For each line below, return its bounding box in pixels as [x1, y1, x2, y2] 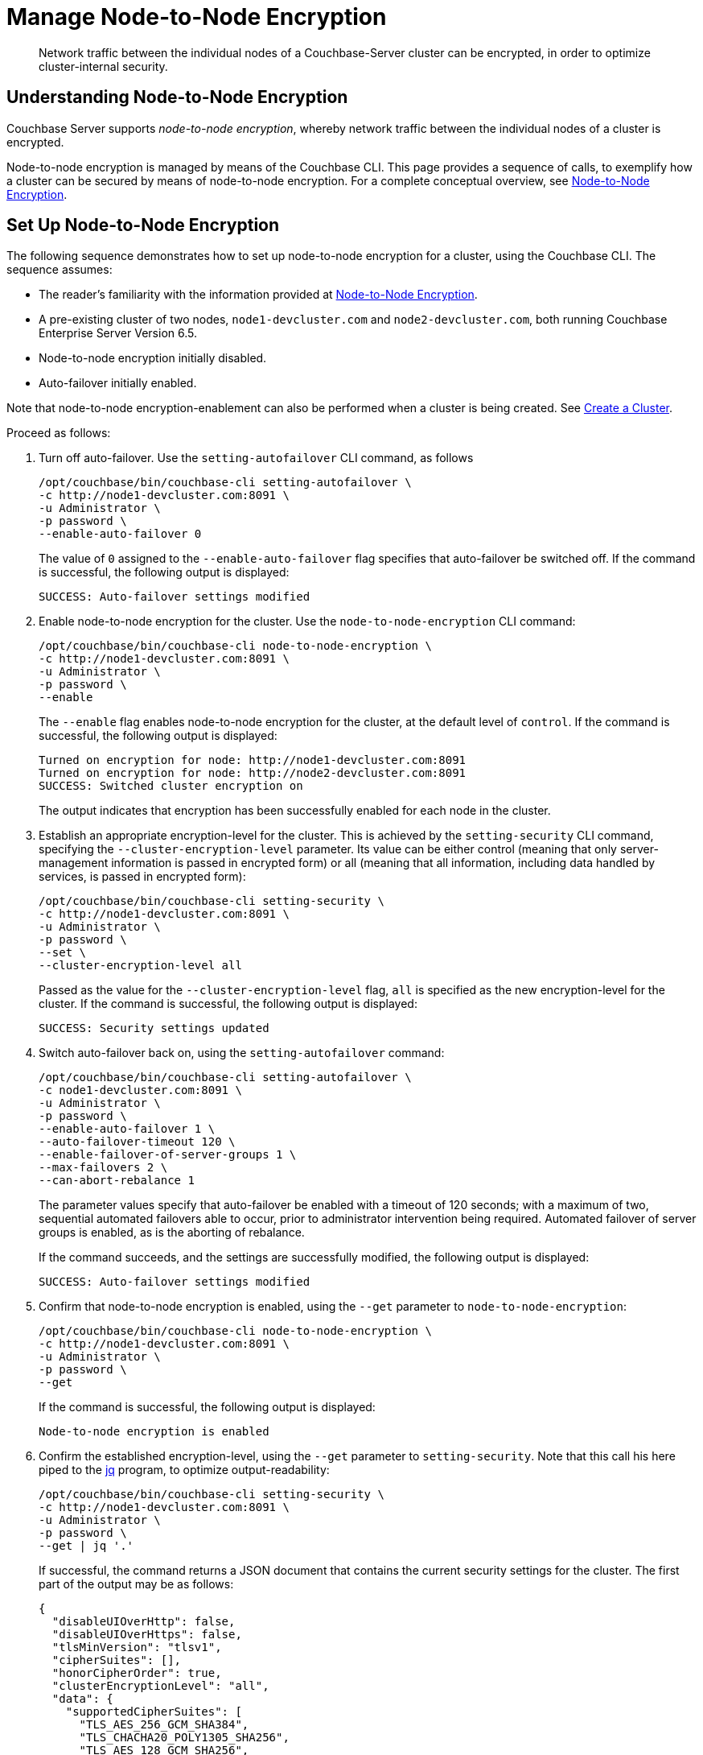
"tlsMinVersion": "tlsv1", [51, 1641, 222, 1654]
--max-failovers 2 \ [39, 1161, 168, 1175]
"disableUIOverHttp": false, [51, 1615, 236, 1629]
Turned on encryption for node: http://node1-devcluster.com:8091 [39, 754, 467, 767]
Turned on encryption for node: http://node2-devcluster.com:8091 [39, 766, 467, 780]
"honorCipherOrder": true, [51, 1666, 222, 1680]
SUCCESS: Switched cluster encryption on [39, 779, 303, 793]
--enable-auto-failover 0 [39, 527, 202, 541]
